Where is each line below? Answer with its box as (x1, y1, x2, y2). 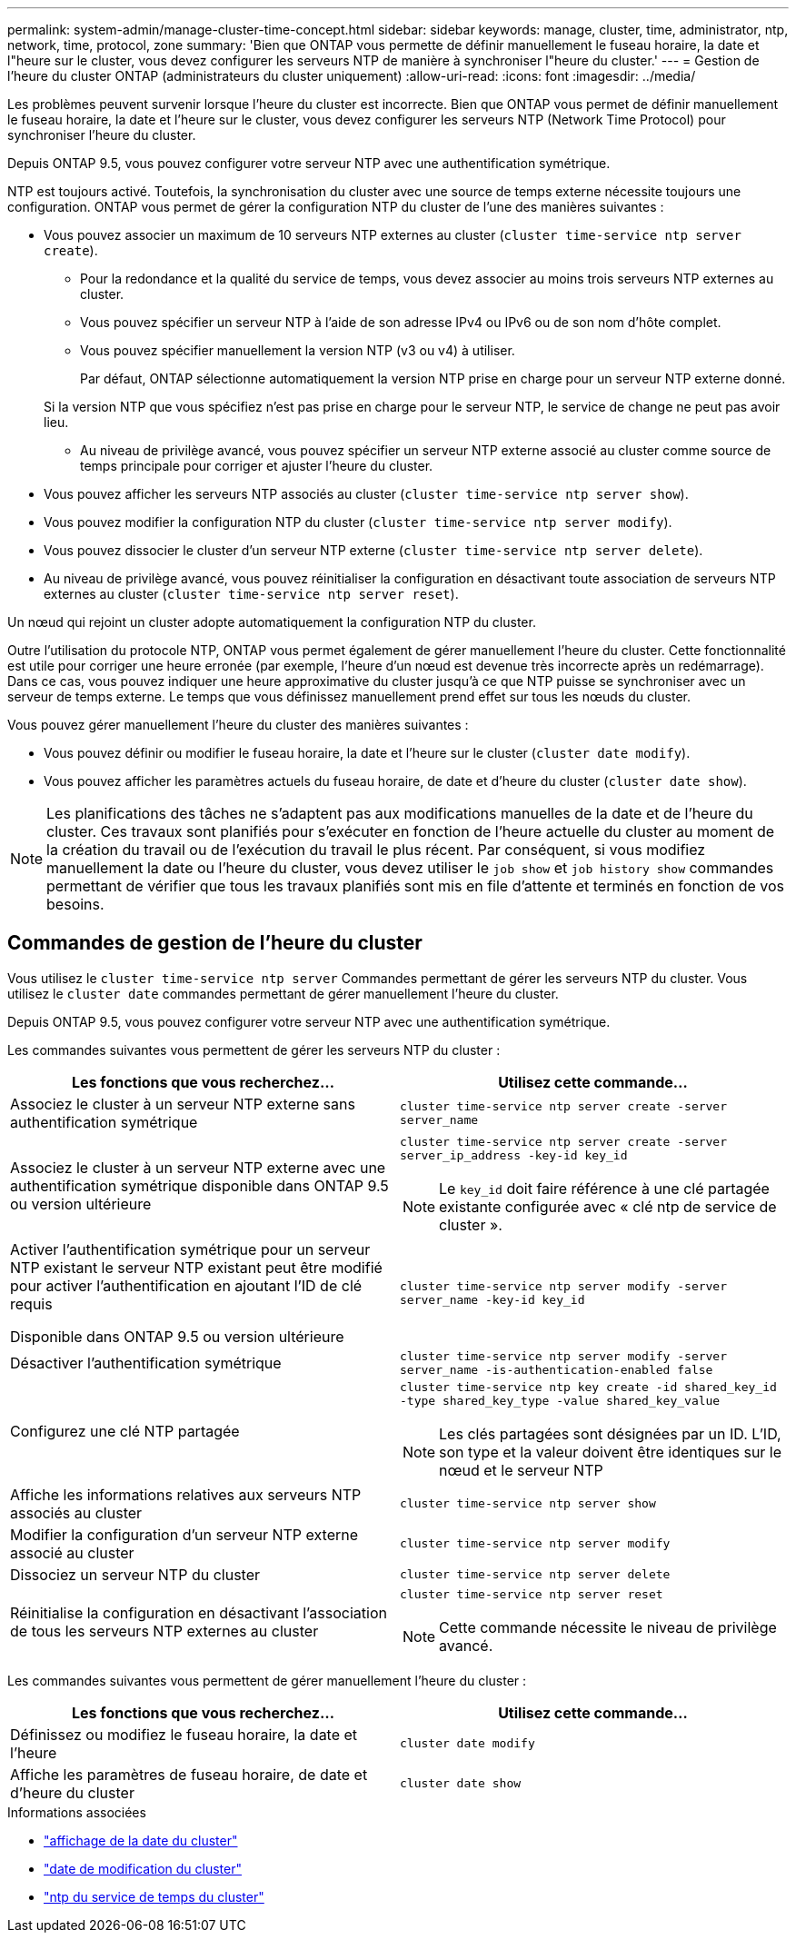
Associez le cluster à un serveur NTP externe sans (10, 1094, 355, 1113)
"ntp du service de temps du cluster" (44, 1888, 264, 1905)
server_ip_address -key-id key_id (400, 1148, 628, 1162)
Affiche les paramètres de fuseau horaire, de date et (10, 1765, 368, 1784)
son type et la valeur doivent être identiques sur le (439, 1442, 782, 1461)
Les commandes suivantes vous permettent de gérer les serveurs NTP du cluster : (7, 1041, 501, 1058)
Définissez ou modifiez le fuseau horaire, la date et (10, 1725, 358, 1744)
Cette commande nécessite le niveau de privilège (439, 1617, 777, 1637)
